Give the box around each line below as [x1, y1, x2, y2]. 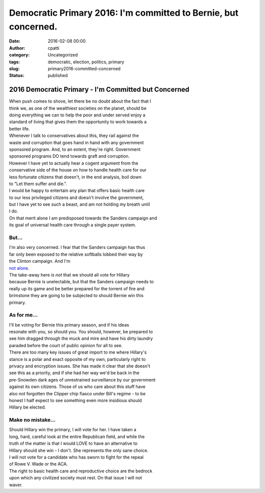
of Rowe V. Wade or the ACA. [9, 461, 68, 467]
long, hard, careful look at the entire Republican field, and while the [9, 434, 145, 439]
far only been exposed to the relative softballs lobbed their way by [9, 251, 143, 257]
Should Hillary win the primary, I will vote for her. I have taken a [9, 427, 137, 433]
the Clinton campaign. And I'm [9, 258, 71, 264]
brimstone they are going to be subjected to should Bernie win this [9, 293, 144, 299]
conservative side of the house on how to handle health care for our [9, 167, 147, 173]
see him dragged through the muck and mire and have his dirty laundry [9, 335, 153, 341]
